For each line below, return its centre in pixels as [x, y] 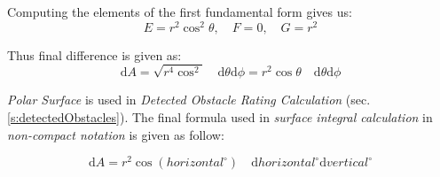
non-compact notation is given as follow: [116, 134]
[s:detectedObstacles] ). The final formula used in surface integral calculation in [220, 117]
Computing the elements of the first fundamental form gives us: [180, 12]
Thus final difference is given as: [94, 54]
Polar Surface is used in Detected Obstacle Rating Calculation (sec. [189, 100]
